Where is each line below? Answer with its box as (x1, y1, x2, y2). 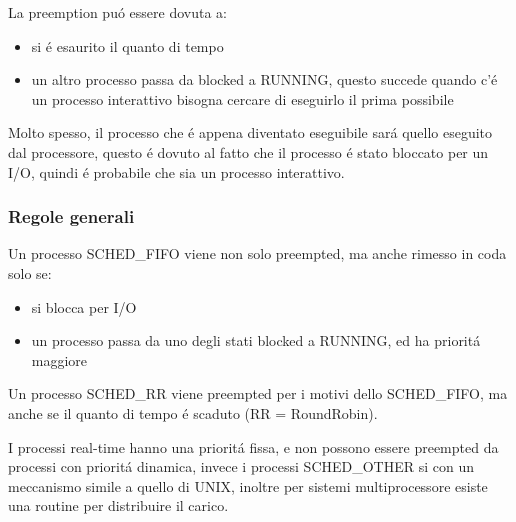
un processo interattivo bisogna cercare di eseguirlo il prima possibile (31, 88, 454, 109)
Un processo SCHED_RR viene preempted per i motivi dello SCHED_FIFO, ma (8, 383, 508, 404)
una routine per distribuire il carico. (8, 495, 229, 516)
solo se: (8, 262, 52, 283)
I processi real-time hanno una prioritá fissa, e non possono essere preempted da (8, 436, 499, 457)
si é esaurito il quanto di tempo (31, 35, 224, 56)
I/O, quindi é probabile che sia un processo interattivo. (8, 161, 345, 182)
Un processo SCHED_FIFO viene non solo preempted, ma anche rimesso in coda (8, 243, 507, 264)
